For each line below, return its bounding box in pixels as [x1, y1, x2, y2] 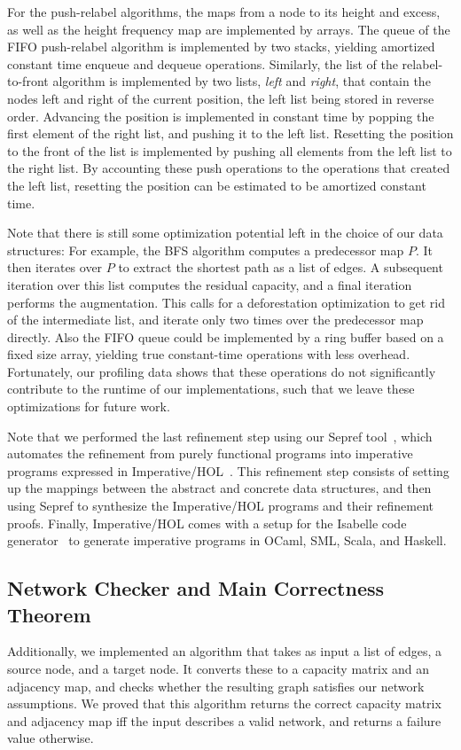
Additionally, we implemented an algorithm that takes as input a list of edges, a [7, 642, 441, 660]
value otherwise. [7, 729, 94, 747]
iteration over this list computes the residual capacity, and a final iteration [7, 275, 412, 293]
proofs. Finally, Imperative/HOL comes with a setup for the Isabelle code [7, 513, 407, 532]
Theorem [7, 600, 91, 628]
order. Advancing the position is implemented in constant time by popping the [7, 106, 434, 125]
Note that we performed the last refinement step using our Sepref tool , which [7, 426, 433, 445]
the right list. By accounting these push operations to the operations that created [7, 159, 450, 177]
